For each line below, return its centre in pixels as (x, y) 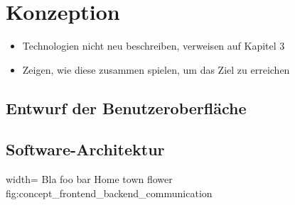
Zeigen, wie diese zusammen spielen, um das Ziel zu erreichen (156, 69)
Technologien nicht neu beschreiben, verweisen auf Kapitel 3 (154, 46)
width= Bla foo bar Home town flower (89, 179)
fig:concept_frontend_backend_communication (109, 193)
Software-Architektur (85, 149)
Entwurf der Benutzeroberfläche (126, 107)
